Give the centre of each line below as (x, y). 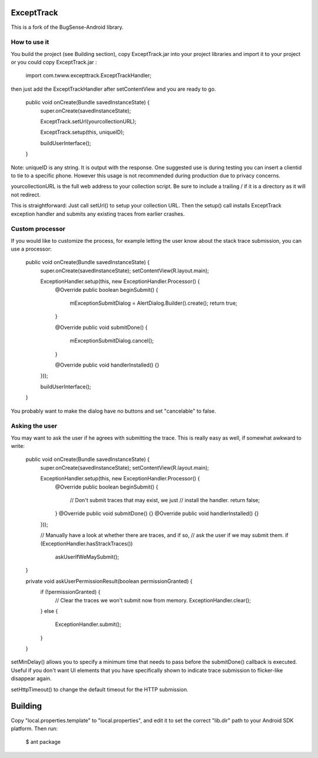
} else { (49, 611)
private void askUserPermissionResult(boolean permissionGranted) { (109, 581)
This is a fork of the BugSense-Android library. (67, 27)
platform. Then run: (34, 729)
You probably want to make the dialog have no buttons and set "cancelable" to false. (113, 411)
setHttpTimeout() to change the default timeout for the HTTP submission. (100, 689)
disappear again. (31, 678)
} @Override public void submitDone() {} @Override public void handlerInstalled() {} (157, 513)
